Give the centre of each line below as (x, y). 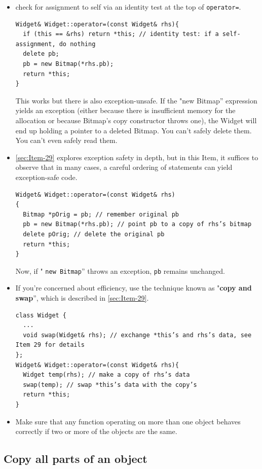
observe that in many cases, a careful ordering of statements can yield (124, 167)
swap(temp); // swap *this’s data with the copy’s (110, 385)
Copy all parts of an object (76, 459)
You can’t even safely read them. (66, 140)
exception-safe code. (46, 177)
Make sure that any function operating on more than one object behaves (128, 421)
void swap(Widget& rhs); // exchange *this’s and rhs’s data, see (137, 335)
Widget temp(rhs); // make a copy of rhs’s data (106, 375)
